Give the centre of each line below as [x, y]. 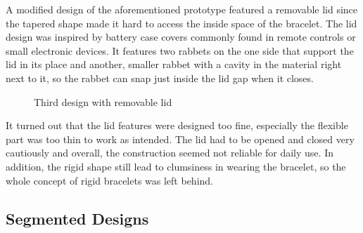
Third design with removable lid [103, 101]
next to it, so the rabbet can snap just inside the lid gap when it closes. [160, 78]
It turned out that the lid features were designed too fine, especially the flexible [177, 125]
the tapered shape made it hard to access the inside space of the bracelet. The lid [181, 23]
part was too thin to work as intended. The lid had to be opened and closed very [180, 139]
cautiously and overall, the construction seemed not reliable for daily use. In [170, 153]
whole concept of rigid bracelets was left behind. [110, 180]
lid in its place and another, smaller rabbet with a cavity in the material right [174, 64]
